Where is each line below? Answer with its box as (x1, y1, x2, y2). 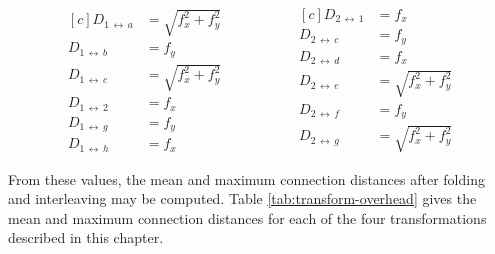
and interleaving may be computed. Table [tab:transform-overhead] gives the (8, 188, 477, 209)
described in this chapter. (8, 227, 164, 248)
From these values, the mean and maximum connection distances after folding (8, 168, 485, 189)
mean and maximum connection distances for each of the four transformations (8, 207, 487, 228)
